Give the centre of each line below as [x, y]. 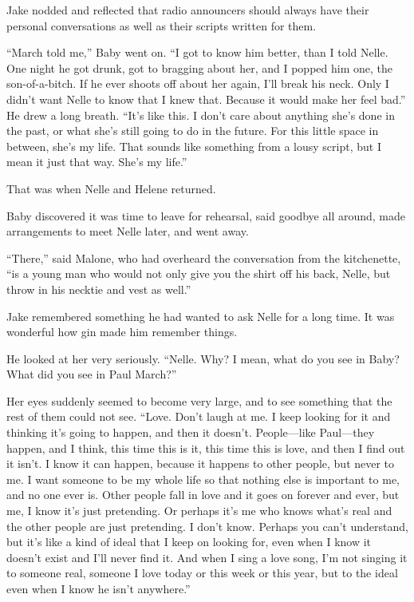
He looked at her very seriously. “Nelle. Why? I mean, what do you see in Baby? [203, 358]
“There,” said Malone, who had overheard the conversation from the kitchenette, [204, 257]
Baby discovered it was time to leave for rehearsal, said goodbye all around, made [206, 215]
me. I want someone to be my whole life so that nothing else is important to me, [203, 479]
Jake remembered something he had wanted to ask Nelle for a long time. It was [201, 316]
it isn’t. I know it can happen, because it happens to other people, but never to [201, 463]
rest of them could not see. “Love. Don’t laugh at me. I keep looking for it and [199, 416]
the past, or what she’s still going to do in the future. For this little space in [193, 131]
